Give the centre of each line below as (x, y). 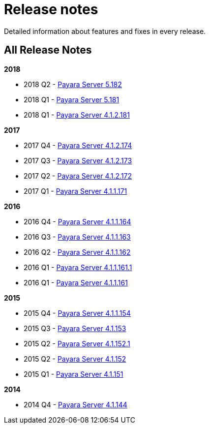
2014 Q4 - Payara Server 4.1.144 (75, 404)
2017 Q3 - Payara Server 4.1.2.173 (78, 160)
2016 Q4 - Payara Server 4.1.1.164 (77, 221)
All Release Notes (48, 50)
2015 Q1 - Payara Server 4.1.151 (74, 374)
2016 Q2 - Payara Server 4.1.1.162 (77, 252)
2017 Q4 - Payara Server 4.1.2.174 (78, 145)
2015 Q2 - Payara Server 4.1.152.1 (77, 343)
